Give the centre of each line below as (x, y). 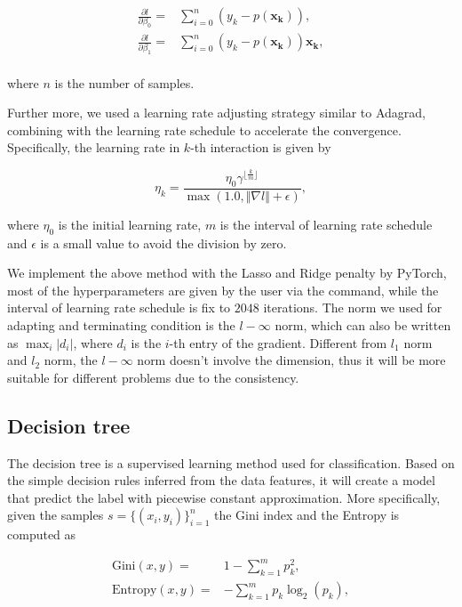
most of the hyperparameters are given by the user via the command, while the (223, 290)
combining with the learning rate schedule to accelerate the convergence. (204, 129)
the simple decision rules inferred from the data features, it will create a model (221, 480)
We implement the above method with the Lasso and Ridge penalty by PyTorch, (227, 273)
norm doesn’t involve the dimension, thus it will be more (291, 360)
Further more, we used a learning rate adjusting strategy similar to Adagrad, (217, 113)
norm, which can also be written (363, 324)
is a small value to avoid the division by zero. (163, 243)
